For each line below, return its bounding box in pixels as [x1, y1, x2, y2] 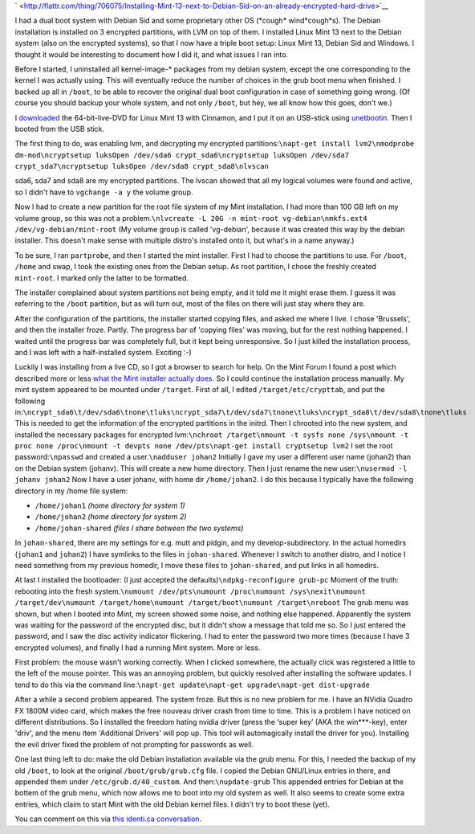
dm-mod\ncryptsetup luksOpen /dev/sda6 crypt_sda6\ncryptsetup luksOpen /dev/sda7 [14, 150, 349, 160]
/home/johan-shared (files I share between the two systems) [35, 523, 244, 533]
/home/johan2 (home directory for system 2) [35, 512, 187, 521]
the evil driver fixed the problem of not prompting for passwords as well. [14, 739, 254, 749]
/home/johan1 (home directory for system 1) [35, 501, 185, 510]
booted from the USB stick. [14, 124, 104, 133]
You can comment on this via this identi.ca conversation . [14, 814, 202, 824]
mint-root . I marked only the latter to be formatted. [14, 273, 189, 283]
